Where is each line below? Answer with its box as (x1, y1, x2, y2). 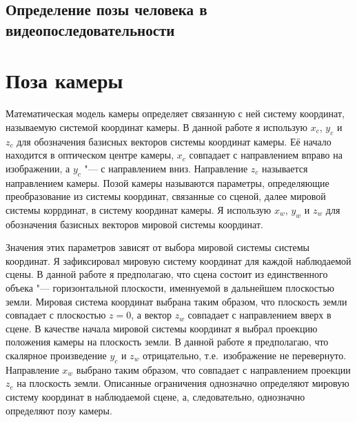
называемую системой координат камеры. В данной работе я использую (6, 119, 308, 134)
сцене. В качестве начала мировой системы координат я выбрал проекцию (6, 321, 318, 335)
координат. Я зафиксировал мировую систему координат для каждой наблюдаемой (6, 253, 351, 268)
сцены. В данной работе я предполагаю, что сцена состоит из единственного (6, 267, 328, 281)
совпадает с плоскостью (6, 308, 106, 322)
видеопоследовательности (6, 19, 175, 40)
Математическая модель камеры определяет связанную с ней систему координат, (6, 106, 345, 121)
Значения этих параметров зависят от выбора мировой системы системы (6, 240, 309, 254)
